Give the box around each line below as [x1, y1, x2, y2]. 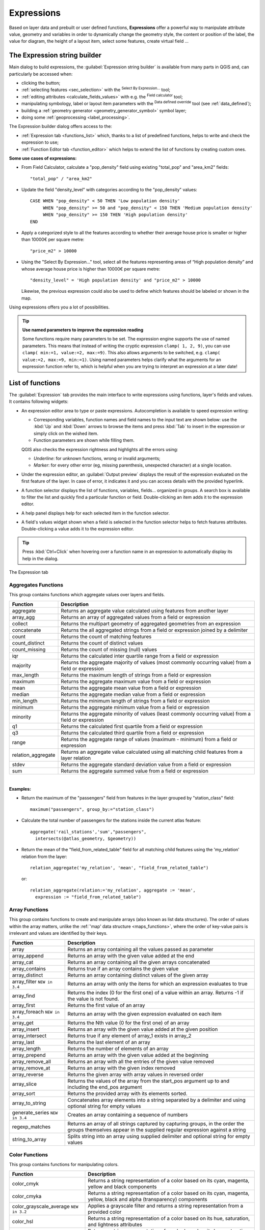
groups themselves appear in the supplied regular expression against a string [67, 1126, 246, 1133]
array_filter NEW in [12, 978, 53, 985]
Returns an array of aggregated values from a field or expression [60, 614, 211, 620]
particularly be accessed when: [9, 71, 73, 77]
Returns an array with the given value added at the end [67, 952, 194, 959]
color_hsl [12, 1218, 33, 1225]
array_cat [12, 958, 34, 965]
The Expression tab [9, 569, 49, 575]
